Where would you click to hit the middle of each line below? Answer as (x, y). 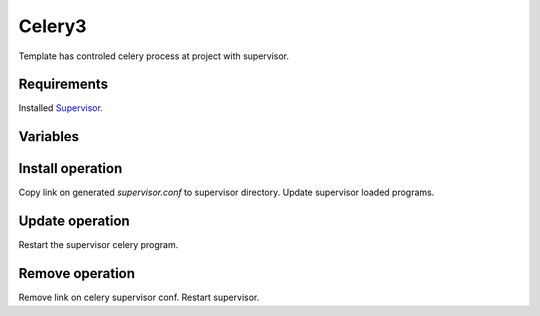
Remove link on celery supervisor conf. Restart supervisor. (139, 297)
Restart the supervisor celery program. (98, 245)
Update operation (74, 221)
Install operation (70, 168)
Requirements (63, 84)
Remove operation (76, 273)
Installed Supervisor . (61, 108)
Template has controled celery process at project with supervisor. (154, 56)
